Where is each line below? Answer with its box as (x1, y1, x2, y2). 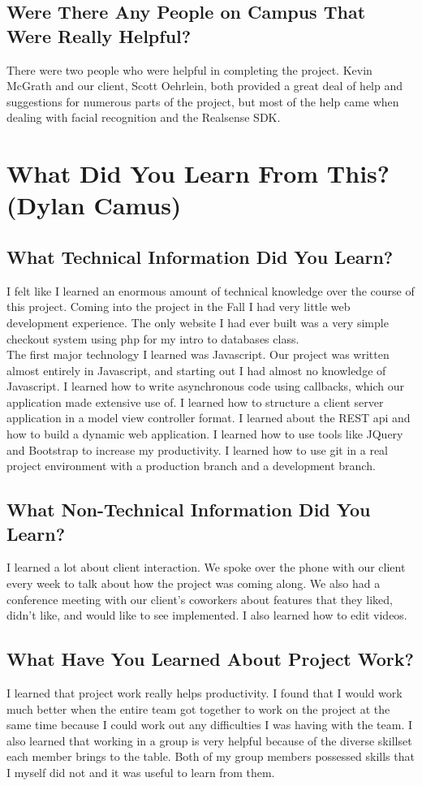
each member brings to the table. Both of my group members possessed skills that (6, 748, 415, 765)
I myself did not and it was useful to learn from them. (6, 764, 275, 780)
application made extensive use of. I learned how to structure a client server (6, 393, 384, 410)
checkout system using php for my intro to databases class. (6, 330, 299, 347)
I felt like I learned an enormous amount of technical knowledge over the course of (6, 282, 415, 299)
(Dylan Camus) (6, 188, 182, 222)
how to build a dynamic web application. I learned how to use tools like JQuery (6, 425, 403, 443)
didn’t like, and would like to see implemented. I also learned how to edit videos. (6, 607, 407, 624)
